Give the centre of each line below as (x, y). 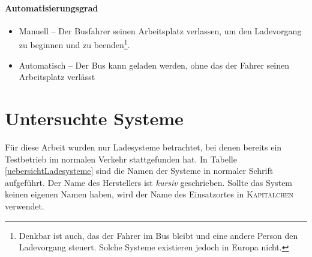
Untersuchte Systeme (94, 118)
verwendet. (25, 206)
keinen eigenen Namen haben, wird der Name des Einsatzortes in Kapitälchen (149, 194)
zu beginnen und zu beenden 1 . (74, 44)
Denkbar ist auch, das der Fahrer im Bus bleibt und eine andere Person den (158, 235)
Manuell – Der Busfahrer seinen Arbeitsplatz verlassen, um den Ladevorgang (160, 30)
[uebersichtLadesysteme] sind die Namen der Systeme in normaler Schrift (139, 171)
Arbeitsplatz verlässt (57, 77)
